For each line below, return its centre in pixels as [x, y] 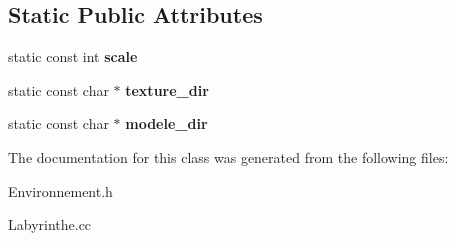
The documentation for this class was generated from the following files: [228, 156]
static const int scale [73, 56]
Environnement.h [60, 190]
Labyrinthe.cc [50, 224]
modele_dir [166, 123]
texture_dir [167, 89]
